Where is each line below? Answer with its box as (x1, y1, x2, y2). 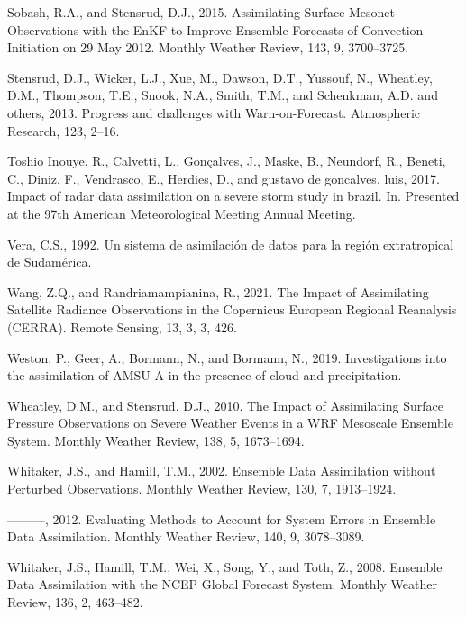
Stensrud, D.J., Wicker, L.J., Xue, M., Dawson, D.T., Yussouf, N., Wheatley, (7, 68, 433, 86)
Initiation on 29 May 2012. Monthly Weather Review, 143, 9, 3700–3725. (7, 38, 409, 57)
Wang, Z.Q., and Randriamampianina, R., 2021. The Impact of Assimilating (7, 282, 429, 301)
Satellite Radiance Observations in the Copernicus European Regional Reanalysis (7, 300, 457, 319)
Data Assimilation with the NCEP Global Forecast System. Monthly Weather (7, 575, 437, 594)
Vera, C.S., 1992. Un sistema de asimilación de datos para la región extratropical (7, 234, 454, 253)
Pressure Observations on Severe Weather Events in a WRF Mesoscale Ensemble (7, 413, 453, 432)
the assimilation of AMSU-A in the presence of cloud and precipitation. (7, 366, 402, 385)
